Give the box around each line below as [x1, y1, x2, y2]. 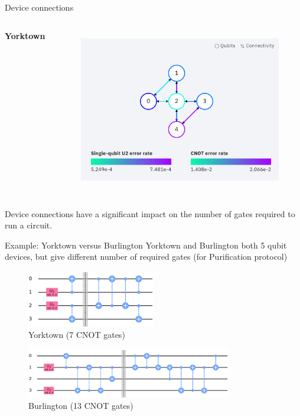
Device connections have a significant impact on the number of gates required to [5, 207, 295, 220]
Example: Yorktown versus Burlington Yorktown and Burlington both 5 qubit [5, 238, 287, 251]
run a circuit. [5, 219, 53, 231]
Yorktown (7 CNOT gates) [28, 328, 125, 341]
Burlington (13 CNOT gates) [28, 399, 133, 412]
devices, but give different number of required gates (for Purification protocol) [5, 250, 288, 263]
